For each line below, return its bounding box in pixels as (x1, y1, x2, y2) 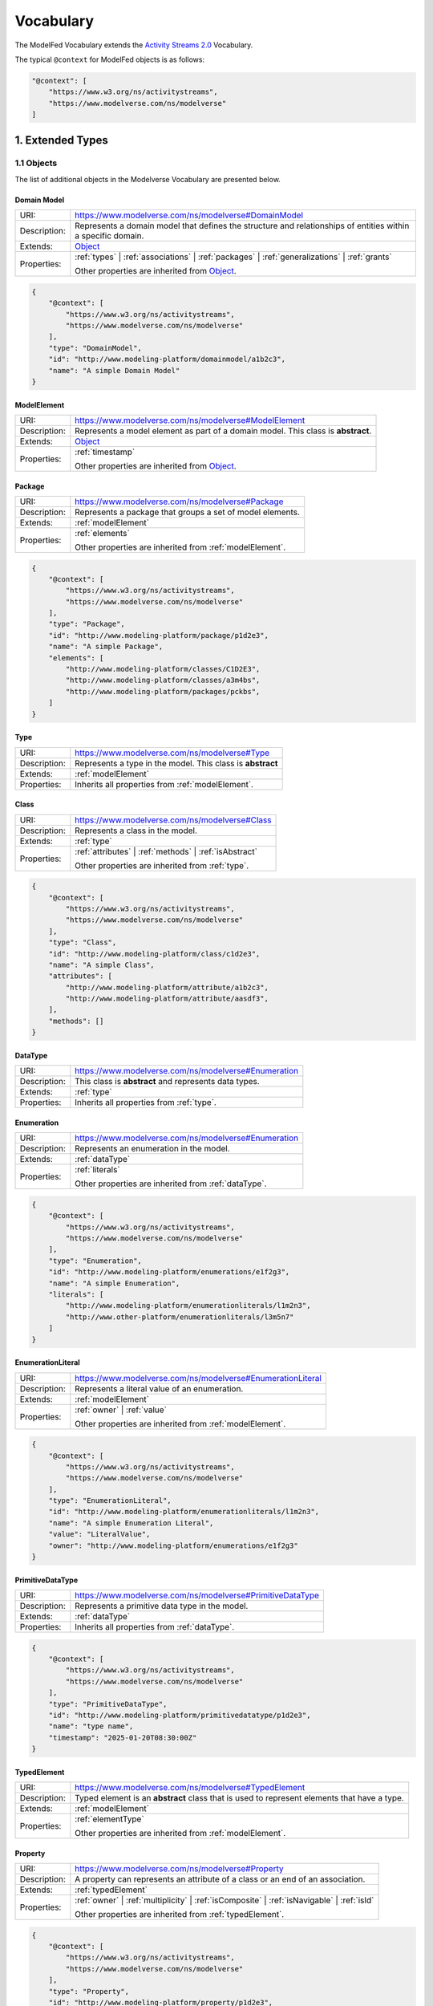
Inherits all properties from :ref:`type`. (75, 1097, 216, 1108)
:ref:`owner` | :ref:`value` (75, 1404, 168, 1415)
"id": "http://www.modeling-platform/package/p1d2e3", (48, 631, 269, 640)
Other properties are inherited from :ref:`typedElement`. (75, 1909, 285, 1920)
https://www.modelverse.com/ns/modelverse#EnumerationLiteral (75, 1372, 322, 1383)
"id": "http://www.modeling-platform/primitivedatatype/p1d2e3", (48, 1710, 311, 1720)
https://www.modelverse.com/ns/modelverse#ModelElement (75, 414, 306, 425)
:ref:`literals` (75, 1164, 120, 1176)
